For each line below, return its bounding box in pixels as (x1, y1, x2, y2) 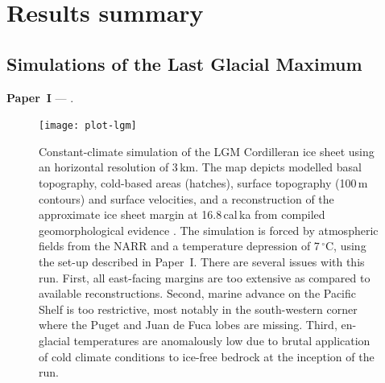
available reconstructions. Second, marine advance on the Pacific (39, 285, 357, 302)
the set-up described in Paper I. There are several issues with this (39, 253, 365, 270)
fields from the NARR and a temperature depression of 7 (39, 237, 320, 254)
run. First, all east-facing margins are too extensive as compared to (39, 269, 371, 286)
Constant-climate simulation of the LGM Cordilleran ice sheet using (39, 142, 375, 159)
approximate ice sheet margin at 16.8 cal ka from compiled (39, 206, 325, 223)
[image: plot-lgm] (39, 120, 137, 132)
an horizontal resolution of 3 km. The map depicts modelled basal (39, 159, 362, 175)
